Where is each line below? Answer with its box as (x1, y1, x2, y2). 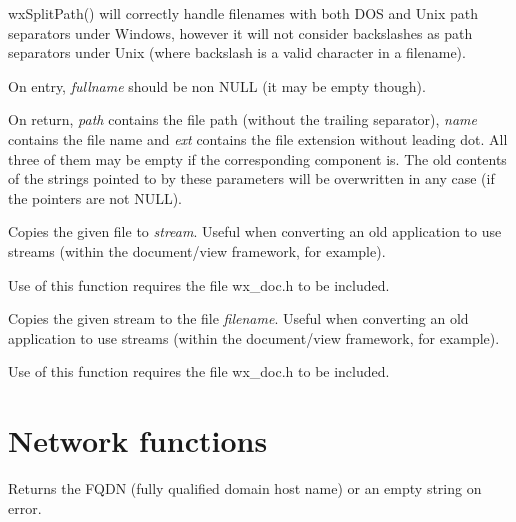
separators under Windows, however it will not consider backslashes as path (8, 22, 473, 43)
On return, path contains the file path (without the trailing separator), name (8, 109, 478, 130)
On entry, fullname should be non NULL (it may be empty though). (8, 75, 426, 96)
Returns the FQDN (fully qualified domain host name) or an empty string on (8, 478, 482, 499)
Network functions (8, 420, 268, 461)
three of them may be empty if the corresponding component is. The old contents (8, 148, 507, 169)
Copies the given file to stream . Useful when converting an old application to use (8, 221, 502, 242)
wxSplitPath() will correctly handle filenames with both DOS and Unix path (8, 3, 479, 23)
